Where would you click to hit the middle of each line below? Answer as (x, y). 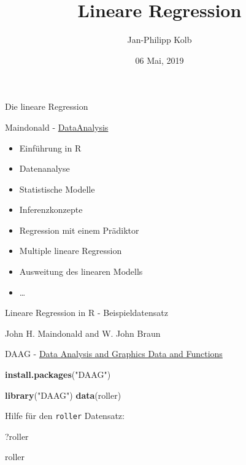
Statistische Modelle (57, 189)
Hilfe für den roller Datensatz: (65, 416)
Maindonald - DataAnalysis (57, 127)
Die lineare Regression (47, 106)
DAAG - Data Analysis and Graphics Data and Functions (114, 354)
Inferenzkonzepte (51, 209)
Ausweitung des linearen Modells (81, 271)
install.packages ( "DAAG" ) (58, 375)
